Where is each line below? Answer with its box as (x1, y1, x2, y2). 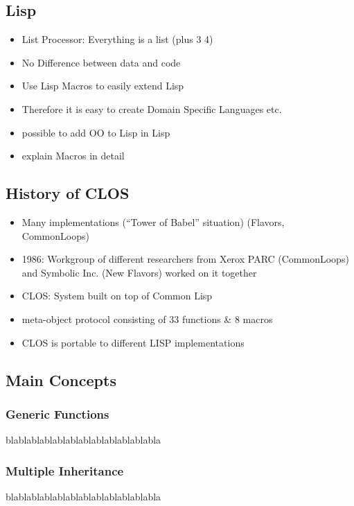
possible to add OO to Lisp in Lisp (21, 125, 170, 139)
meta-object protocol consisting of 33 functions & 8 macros (21, 311, 273, 326)
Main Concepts (6, 369, 116, 390)
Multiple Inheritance (6, 462, 124, 479)
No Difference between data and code (21, 55, 181, 69)
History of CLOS (6, 182, 130, 204)
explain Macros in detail (21, 148, 125, 163)
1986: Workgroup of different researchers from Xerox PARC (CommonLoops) (21, 252, 349, 266)
